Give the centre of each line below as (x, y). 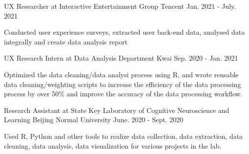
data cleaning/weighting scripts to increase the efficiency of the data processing (123, 84)
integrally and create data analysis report (66, 41)
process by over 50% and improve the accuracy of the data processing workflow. (123, 94)
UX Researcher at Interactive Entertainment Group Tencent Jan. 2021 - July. (120, 6)
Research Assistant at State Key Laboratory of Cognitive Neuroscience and (117, 110)
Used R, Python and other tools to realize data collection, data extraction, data (124, 136)
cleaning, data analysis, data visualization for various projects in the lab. (113, 145)
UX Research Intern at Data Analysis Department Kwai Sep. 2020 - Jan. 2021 (121, 58)
